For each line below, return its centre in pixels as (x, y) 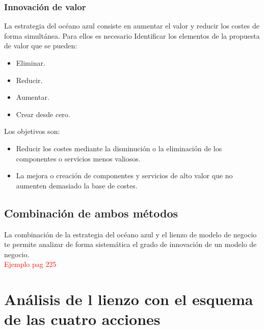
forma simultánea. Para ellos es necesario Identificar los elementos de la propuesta (132, 35)
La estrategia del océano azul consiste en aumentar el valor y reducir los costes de (132, 26)
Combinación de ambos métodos (91, 213)
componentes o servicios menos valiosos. (78, 158)
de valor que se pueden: (41, 46)
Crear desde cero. (43, 114)
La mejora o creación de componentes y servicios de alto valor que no (124, 175)
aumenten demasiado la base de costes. (77, 185)
